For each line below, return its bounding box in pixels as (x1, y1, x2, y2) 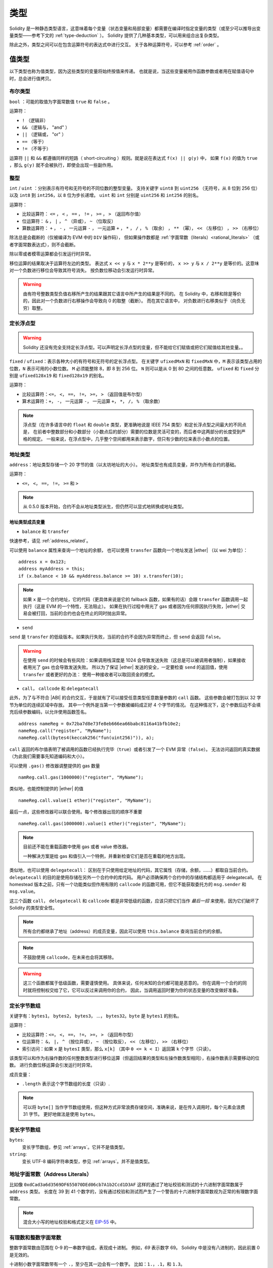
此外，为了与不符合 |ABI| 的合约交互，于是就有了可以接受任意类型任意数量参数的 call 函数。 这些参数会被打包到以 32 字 (9, 695, 261, 701)
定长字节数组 (9, 1002, 41, 1009)
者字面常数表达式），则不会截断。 (9, 241, 78, 248)
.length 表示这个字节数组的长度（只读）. (22, 1081, 110, 1087)
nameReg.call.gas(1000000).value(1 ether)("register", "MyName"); (18, 821, 187, 826)
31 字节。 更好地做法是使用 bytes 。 (23, 1111, 98, 1117)
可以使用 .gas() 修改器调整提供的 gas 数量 (9, 762, 101, 768)
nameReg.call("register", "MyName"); (18, 728, 112, 734)
